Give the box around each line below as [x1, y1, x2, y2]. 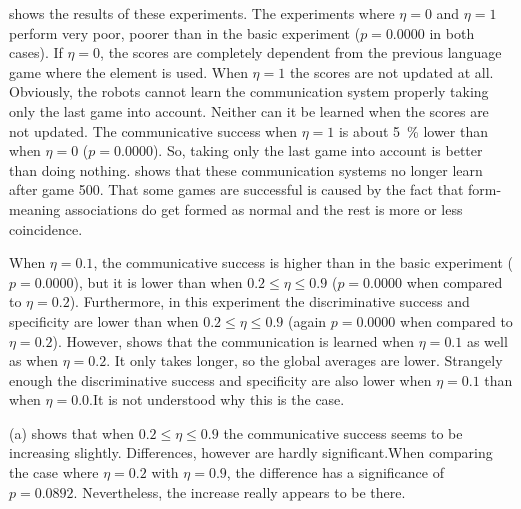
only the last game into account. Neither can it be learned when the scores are [9, 100, 489, 121]
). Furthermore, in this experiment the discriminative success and [69, 291, 470, 312]
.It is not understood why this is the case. [89, 389, 345, 410]
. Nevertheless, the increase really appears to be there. [73, 481, 406, 502]
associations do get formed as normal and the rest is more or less [64, 198, 463, 219]
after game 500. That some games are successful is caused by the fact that [9, 179, 464, 200]
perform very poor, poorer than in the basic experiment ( [9, 22, 361, 43]
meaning [9, 198, 61, 219]
